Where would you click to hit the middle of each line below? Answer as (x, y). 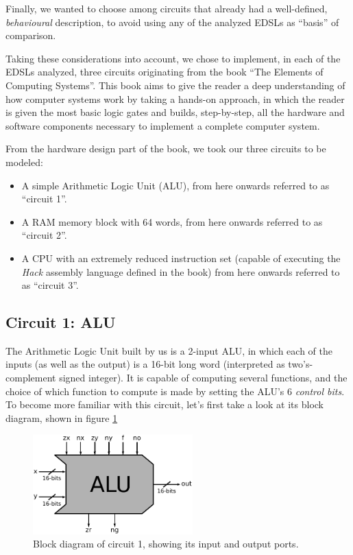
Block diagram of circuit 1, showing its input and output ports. (166, 544)
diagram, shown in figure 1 (62, 417)
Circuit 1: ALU (61, 322)
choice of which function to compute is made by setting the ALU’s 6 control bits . (175, 391)
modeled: (24, 162)
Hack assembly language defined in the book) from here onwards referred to (181, 271)
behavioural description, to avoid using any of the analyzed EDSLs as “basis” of (172, 22)
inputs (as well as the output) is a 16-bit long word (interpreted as (145, 364)
